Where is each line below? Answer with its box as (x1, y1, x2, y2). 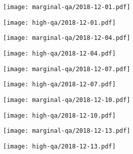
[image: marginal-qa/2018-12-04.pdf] (3, 34, 130, 42)
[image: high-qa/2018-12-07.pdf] (3, 81, 116, 88)
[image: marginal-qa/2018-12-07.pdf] (3, 65, 130, 73)
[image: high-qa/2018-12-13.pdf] (3, 142, 116, 150)
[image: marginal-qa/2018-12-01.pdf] (3, 4, 130, 11)
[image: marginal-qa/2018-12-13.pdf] (3, 127, 130, 135)
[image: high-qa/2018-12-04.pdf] (3, 49, 116, 57)
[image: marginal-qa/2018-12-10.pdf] (3, 96, 130, 104)
